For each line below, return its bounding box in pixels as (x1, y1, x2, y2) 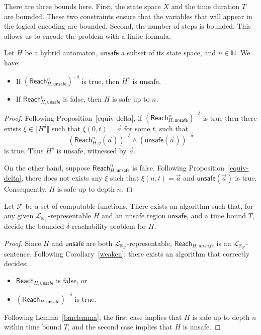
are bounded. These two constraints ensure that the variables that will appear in (4, 11, 252, 21)
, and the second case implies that (67, 321, 172, 332)
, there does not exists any (21, 173, 103, 183)
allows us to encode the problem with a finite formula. (4, 30, 171, 41)
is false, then (63, 94, 102, 104)
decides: (4, 258, 28, 269)
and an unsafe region (101, 210, 166, 221)
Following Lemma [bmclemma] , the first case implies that (4, 311, 182, 322)
